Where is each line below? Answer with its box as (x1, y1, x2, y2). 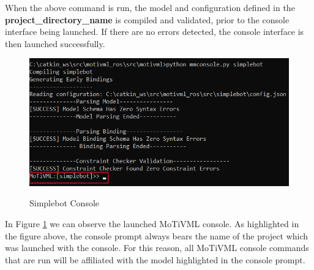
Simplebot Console (29, 197, 100, 209)
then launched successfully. (5, 37, 105, 50)
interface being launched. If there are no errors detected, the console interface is (5, 25, 304, 38)
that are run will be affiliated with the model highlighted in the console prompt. (5, 253, 305, 266)
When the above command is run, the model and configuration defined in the (5, 1, 295, 13)
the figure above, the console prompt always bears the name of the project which (5, 229, 308, 242)
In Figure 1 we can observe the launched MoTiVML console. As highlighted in (5, 217, 299, 230)
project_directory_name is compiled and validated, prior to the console (5, 13, 290, 26)
